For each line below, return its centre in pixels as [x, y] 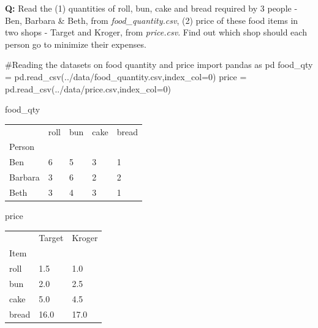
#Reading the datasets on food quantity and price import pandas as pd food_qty [159, 65]
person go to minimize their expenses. [76, 44]
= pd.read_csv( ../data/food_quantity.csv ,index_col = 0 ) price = [126, 76]
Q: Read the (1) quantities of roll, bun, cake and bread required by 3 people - [151, 8]
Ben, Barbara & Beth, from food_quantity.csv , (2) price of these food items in [152, 20]
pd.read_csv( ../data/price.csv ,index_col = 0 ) [88, 88]
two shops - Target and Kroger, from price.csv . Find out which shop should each [156, 32]
